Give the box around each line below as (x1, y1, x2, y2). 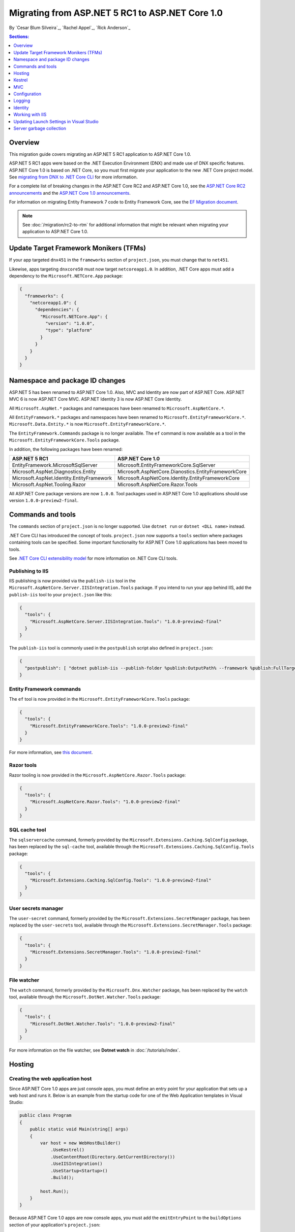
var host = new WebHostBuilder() (40, 1140, 121, 1146)
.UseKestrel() (50, 1147, 85, 1153)
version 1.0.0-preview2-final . (9, 498, 79, 504)
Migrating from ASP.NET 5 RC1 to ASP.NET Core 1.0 (9, 7, 223, 18)
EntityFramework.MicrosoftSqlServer (12, 462, 98, 469)
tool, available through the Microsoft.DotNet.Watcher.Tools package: (9, 993, 161, 1000)
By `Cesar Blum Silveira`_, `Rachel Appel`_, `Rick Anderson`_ (9, 25, 131, 31)
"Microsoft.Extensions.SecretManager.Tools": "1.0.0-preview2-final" (29, 949, 201, 955)
